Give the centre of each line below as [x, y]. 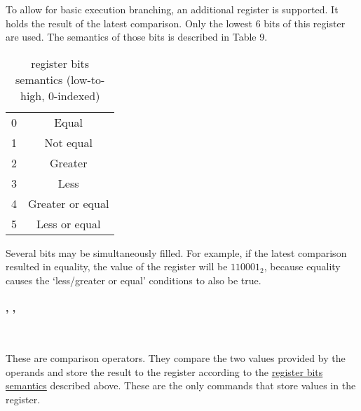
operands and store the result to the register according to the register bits [164, 371]
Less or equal [68, 223]
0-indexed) [74, 95]
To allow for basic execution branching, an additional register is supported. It [172, 9]
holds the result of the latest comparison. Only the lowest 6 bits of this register [176, 23]
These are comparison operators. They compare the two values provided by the [176, 357]
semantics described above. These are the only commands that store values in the [181, 385]
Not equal [68, 142]
